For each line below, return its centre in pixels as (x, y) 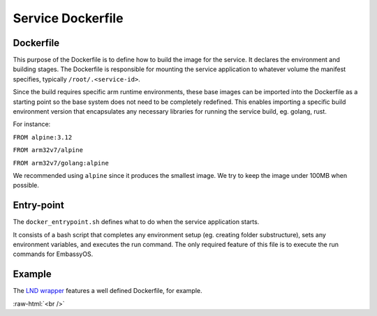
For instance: (32, 124)
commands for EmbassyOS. (53, 254)
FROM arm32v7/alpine (48, 150)
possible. (26, 186)
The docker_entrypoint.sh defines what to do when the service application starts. (136, 222)
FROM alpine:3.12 (43, 137)
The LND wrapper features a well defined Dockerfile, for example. (108, 291)
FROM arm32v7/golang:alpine (61, 163)
